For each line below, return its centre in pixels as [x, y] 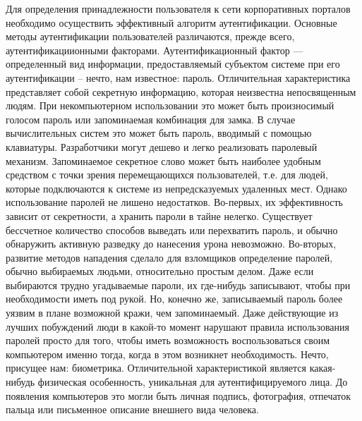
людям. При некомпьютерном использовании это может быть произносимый [170, 105]
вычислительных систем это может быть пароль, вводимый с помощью [159, 133]
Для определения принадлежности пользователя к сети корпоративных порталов [178, 8]
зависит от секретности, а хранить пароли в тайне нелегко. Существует [159, 215]
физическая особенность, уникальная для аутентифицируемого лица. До [193, 382]
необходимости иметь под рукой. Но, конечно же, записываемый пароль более [174, 299]
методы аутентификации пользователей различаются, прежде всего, [150, 36]
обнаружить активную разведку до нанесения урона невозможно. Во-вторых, [171, 244]
